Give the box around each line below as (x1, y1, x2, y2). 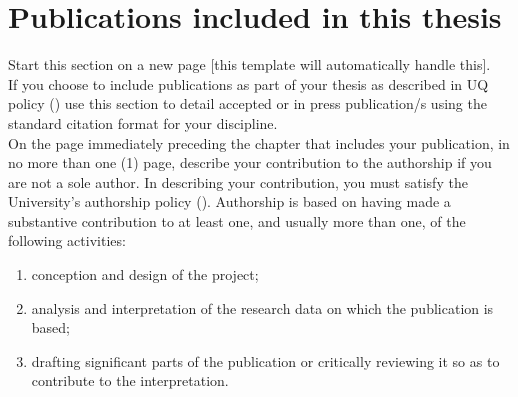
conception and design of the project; (31, 264, 259, 285)
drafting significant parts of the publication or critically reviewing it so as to (31, 350, 500, 371)
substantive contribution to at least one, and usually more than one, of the (8, 210, 466, 231)
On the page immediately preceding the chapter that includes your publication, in (8, 132, 510, 153)
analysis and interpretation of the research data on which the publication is (31, 297, 494, 318)
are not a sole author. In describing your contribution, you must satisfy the (8, 171, 468, 192)
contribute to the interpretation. (31, 370, 229, 391)
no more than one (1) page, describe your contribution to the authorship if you (8, 152, 492, 173)
